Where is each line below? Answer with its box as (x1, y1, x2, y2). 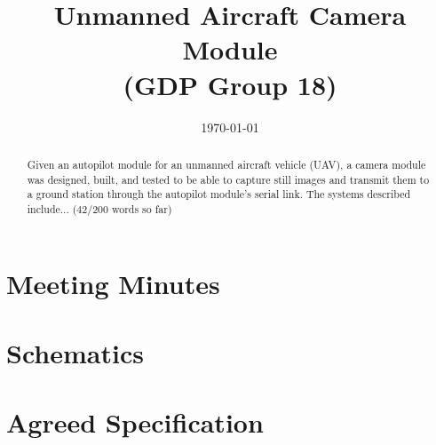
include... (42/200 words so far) (27, 201, 172, 216)
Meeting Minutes (6, 265, 220, 301)
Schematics (6, 334, 144, 370)
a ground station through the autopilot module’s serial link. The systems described (27, 187, 411, 202)
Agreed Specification (6, 404, 264, 441)
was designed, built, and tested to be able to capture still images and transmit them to (27, 171, 430, 187)
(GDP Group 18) (123, 66, 337, 102)
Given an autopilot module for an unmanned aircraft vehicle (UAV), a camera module (27, 156, 426, 171)
